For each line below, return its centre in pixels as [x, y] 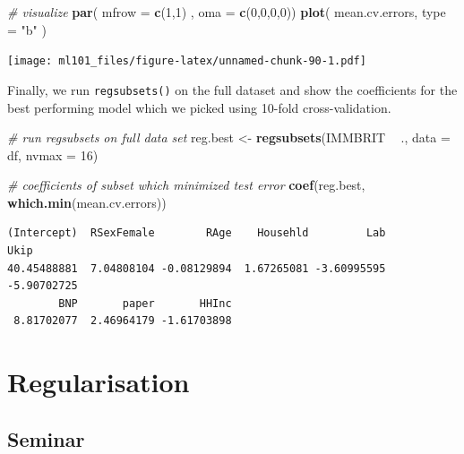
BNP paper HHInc [145, 303]
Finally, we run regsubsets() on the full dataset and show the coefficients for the [232, 89]
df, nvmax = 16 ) [53, 154]
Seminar [46, 438]
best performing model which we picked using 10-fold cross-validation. [199, 107]
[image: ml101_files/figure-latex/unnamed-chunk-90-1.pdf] [187, 61]
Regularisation [99, 382]
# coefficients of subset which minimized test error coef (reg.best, [186, 185]
